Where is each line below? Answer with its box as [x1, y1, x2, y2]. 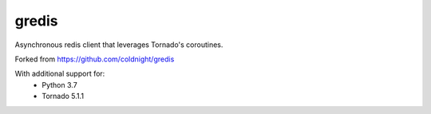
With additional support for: [14, 69, 105, 79]
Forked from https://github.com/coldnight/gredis [14, 54, 175, 64]
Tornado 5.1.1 [42, 92, 84, 101]
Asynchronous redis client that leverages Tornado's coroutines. [14, 40, 223, 49]
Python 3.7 [42, 80, 77, 89]
